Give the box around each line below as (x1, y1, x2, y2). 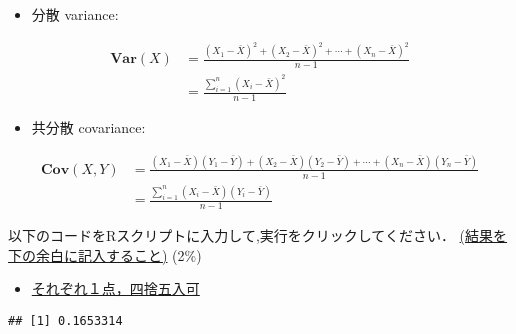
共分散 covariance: (31, 117, 146, 138)
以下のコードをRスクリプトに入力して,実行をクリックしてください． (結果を (8, 225, 508, 245)
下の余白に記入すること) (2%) (8, 244, 202, 265)
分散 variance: (31, 4, 119, 24)
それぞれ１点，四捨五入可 (31, 278, 200, 299)
